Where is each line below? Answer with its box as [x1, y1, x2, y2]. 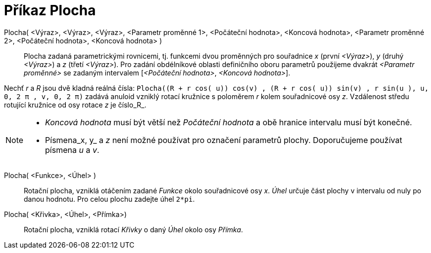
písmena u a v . [45, 145, 99, 155]
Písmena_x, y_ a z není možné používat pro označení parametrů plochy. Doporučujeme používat [45, 135, 402, 145]
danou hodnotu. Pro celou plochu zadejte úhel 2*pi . [24, 194, 195, 203]
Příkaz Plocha [4, 2, 96, 19]
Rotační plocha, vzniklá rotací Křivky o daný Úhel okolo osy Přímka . [24, 225, 243, 234]
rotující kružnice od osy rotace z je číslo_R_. [4, 100, 146, 109]
